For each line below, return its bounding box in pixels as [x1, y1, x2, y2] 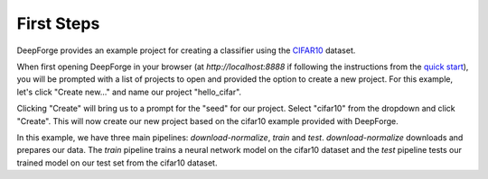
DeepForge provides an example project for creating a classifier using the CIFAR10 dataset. [16, 45, 356, 56]
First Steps [16, 13, 100, 33]
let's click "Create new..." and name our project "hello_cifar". [16, 86, 242, 97]
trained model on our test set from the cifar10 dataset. [16, 157, 218, 168]
